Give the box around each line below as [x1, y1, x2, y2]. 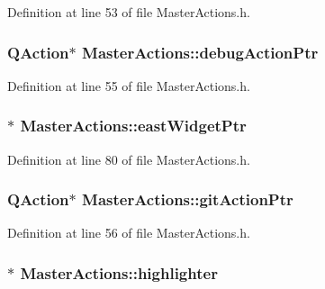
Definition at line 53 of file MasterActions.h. [7, 3, 250, 21]
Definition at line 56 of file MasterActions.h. [7, 223, 250, 242]
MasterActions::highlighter [20, 261, 218, 284]
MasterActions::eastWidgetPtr [20, 114, 247, 137]
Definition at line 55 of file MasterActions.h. [7, 76, 250, 95]
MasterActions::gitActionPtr [82, 188, 293, 211]
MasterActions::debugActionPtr [82, 41, 319, 63]
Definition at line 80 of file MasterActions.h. [7, 149, 250, 168]
